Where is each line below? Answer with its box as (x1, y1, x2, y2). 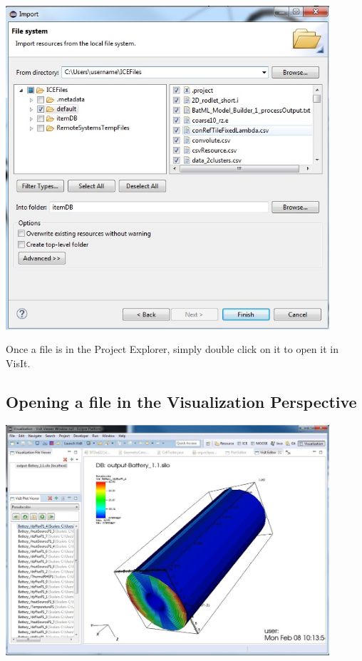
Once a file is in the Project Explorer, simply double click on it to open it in (6, 342, 338, 357)
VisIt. (6, 355, 31, 370)
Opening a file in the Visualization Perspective (6, 390, 357, 412)
